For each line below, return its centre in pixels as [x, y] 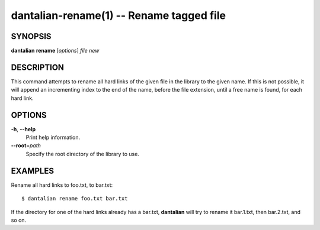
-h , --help [23, 129]
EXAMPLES [33, 171]
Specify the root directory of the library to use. [82, 154]
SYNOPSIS [31, 36]
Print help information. [53, 137]
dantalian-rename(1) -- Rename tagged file [119, 15]
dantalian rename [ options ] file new [55, 51]
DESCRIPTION [38, 67]
